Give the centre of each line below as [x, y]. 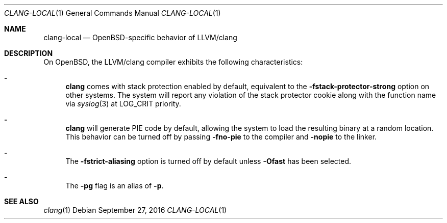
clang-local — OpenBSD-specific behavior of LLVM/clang [140, 37]
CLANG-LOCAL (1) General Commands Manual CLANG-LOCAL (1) [113, 13]
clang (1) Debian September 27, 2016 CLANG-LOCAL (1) [135, 210]
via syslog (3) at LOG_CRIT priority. [123, 104]
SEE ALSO [21, 201]
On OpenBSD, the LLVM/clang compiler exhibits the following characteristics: [173, 62]
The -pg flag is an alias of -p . [115, 186]
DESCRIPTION [29, 53]
